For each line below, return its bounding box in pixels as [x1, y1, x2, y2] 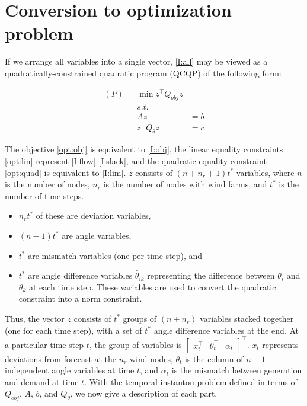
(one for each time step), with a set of [5, 324, 142, 336]
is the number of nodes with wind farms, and [103, 178, 267, 190]
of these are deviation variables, [36, 209, 151, 222]
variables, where [236, 166, 295, 178]
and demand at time [5, 375, 79, 388]
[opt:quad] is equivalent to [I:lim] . [5, 166, 126, 178]
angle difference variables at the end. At [153, 324, 299, 336]
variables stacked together [200, 312, 294, 324]
